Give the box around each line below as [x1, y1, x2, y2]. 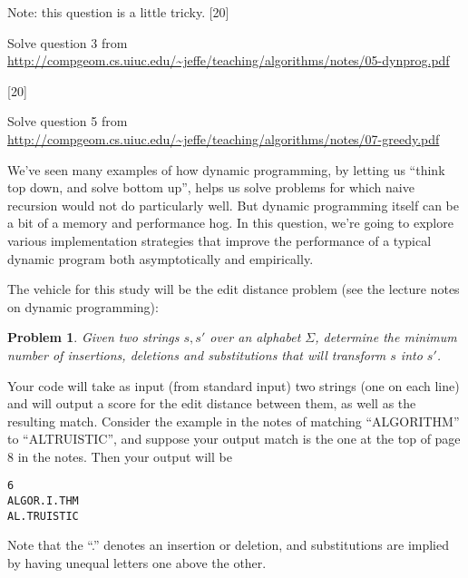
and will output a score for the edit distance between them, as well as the [7, 394, 416, 413]
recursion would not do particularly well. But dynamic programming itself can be [7, 195, 460, 214]
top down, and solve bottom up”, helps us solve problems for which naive [7, 178, 414, 197]
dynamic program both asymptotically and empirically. [7, 249, 314, 268]
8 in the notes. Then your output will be [7, 446, 232, 465]
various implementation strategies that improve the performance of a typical [7, 230, 432, 250]
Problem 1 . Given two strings [7, 328, 180, 347]
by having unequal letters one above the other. [7, 554, 267, 573]
